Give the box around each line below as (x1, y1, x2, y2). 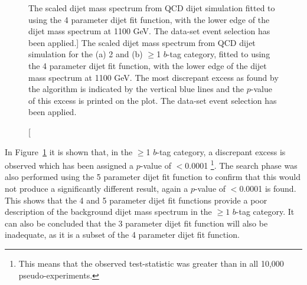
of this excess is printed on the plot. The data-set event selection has (28, 94, 277, 106)
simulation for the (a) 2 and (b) (28, 48, 143, 60)
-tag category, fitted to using (166, 48, 270, 60)
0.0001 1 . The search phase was (185, 158, 298, 171)
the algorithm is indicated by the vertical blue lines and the (28, 83, 244, 95)
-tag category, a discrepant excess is (156, 145, 286, 158)
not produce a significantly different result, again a (5, 182, 188, 194)
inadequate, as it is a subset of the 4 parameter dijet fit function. (5, 228, 240, 241)
